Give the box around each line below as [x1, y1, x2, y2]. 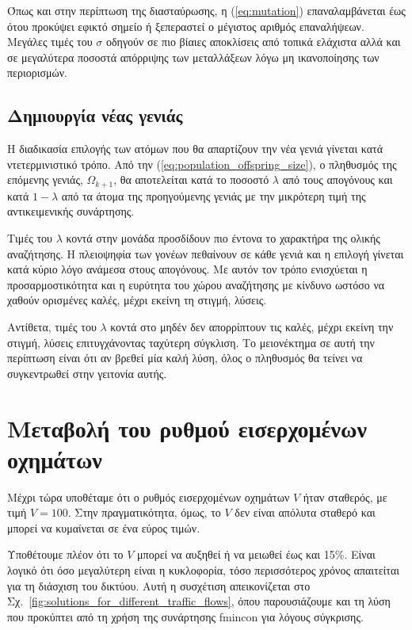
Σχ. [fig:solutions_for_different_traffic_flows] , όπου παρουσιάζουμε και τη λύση [7, 593, 391, 609]
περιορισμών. [7, 64, 67, 81]
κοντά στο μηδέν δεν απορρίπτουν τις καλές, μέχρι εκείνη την [110, 318, 394, 334]
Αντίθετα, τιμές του [7, 318, 97, 334]
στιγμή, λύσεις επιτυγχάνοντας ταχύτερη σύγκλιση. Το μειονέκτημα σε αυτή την [7, 334, 375, 350]
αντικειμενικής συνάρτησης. [7, 203, 135, 220]
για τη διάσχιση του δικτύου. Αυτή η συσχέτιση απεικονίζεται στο [7, 577, 311, 594]
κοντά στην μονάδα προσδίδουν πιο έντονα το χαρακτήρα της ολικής [66, 230, 380, 246]
